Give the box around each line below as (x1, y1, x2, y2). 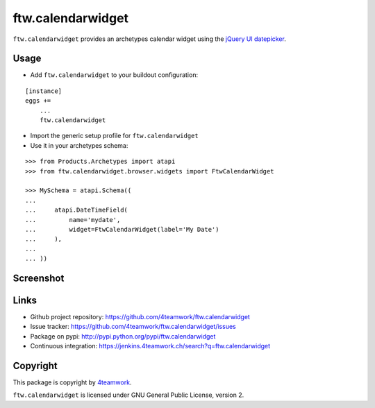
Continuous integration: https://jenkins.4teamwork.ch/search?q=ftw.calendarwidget (30, 342, 271, 350)
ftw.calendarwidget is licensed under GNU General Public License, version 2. (12, 391, 244, 399)
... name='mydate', (25, 216, 121, 223)
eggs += (25, 97, 51, 105)
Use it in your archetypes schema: (30, 141, 128, 149)
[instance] (25, 87, 62, 95)
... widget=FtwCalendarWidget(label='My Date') (25, 226, 219, 233)
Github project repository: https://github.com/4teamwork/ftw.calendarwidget (30, 313, 250, 321)
